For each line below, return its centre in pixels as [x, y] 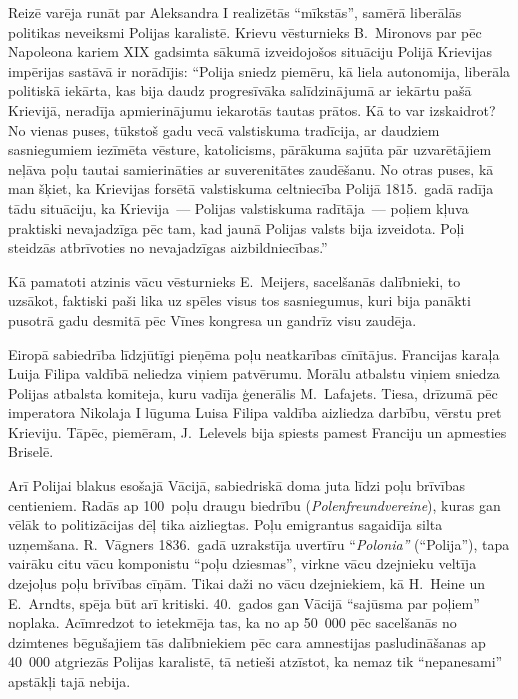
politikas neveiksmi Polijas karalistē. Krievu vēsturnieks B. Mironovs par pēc [245, 31]
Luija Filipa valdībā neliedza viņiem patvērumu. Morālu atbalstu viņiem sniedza [254, 373]
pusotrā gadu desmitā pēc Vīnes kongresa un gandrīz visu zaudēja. [212, 319]
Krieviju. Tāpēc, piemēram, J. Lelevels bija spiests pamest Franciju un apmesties [257, 431]
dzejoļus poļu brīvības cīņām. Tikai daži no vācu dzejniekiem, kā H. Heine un [246, 583]
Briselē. [31, 451]
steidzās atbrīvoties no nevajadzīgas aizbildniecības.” [168, 247]
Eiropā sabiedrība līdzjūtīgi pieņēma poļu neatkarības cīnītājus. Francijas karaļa [254, 353]
